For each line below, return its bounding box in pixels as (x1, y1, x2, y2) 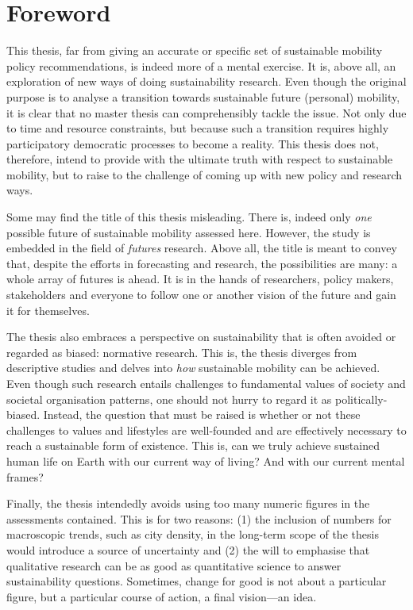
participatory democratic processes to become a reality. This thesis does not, (6, 135, 379, 152)
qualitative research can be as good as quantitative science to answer (6, 557, 342, 574)
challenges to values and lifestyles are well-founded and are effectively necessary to (6, 421, 407, 438)
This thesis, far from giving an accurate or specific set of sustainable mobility (6, 42, 383, 59)
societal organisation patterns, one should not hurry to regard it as (6, 390, 332, 407)
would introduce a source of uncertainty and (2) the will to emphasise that (6, 541, 370, 558)
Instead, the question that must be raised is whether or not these (43, 406, 361, 423)
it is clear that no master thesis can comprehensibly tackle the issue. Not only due (6, 104, 407, 121)
